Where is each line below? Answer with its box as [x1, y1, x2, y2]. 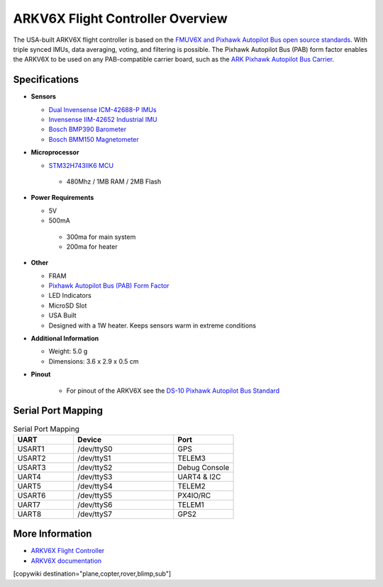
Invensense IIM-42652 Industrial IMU [48, 116, 157, 124]
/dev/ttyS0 [77, 444, 113, 454]
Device [77, 435, 102, 445]
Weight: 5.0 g [48, 347, 88, 356]
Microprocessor [30, 148, 79, 157]
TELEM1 [177, 500, 205, 510]
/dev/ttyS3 [77, 471, 113, 481]
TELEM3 [177, 453, 206, 463]
